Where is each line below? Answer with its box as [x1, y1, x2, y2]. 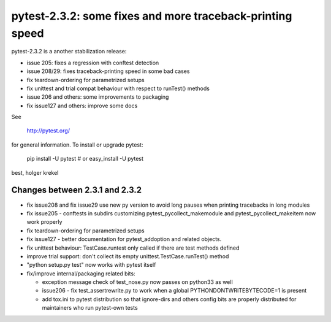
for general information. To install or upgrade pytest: [11, 141, 143, 148]
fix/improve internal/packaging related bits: [26, 270, 135, 277]
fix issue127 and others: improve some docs [26, 102, 138, 109]
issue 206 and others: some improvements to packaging [26, 93, 169, 101]
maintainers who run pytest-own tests [42, 304, 138, 312]
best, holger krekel [11, 169, 59, 176]
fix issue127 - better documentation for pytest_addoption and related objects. [26, 236, 222, 243]
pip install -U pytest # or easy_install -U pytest [26, 155, 144, 163]
